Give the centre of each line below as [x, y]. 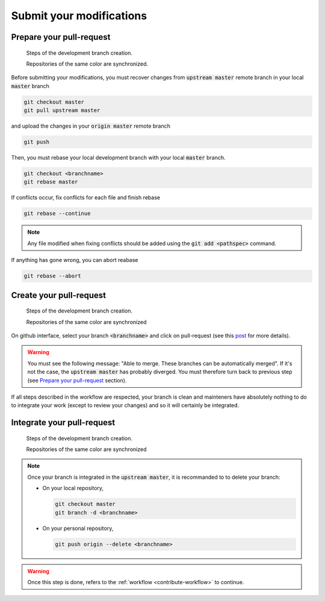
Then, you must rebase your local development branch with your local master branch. [118, 158]
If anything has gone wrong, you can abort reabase [75, 260]
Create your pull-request [59, 295]
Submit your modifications [79, 16]
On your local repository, [73, 488]
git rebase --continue [57, 213]
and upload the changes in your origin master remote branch [91, 126]
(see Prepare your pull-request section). [77, 380]
